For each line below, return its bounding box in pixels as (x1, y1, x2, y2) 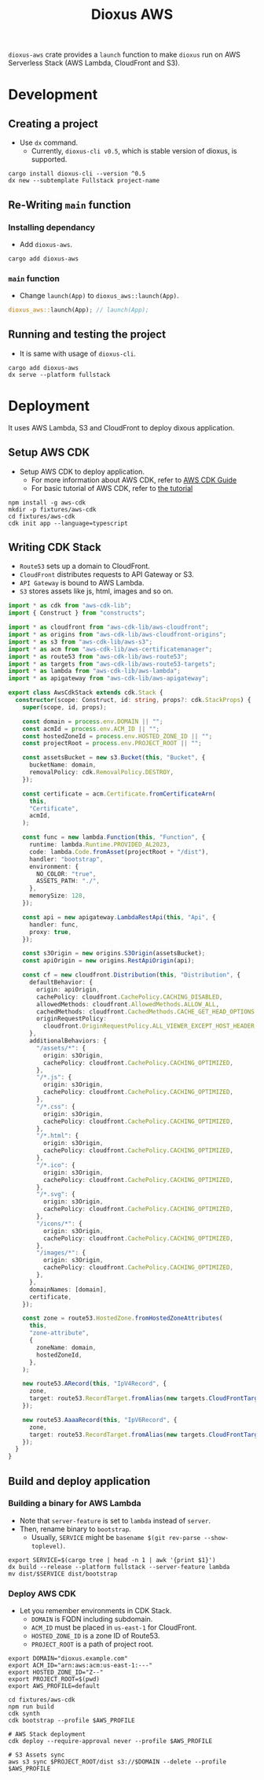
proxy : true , (28, 928, 72, 936)
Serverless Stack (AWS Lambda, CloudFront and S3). (8, 58, 181, 68)
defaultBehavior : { (28, 978, 93, 987)
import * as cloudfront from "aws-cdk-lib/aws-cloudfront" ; (8, 623, 210, 631)
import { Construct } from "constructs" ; (8, 609, 146, 617)
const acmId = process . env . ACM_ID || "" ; (22, 725, 159, 733)
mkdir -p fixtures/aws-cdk (8, 505, 97, 513)
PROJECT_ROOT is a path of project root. (31, 1639, 154, 1649)
